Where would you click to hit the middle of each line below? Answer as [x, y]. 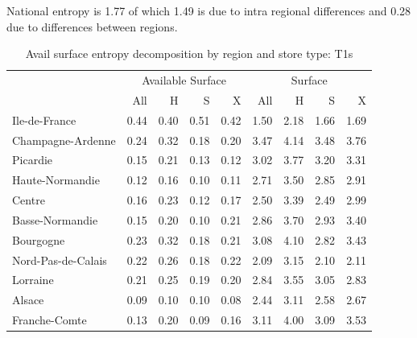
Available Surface [184, 80]
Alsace [28, 300]
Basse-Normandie [55, 219]
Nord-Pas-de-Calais [60, 260]
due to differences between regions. [92, 26]
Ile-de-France [44, 120]
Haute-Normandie [56, 180]
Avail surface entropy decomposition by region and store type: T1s [189, 54]
